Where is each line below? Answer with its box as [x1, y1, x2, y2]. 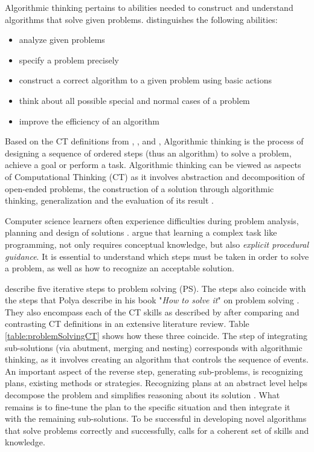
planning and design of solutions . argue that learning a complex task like [5, 226, 277, 239]
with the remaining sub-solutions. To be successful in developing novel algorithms [5, 412, 307, 425]
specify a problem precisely [19, 53, 119, 66]
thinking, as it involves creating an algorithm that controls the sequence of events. [5, 353, 309, 366]
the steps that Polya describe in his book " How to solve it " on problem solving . [5, 294, 300, 306]
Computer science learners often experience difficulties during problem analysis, [5, 214, 299, 227]
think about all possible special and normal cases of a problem [19, 94, 250, 106]
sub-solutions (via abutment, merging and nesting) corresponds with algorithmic [5, 341, 303, 354]
